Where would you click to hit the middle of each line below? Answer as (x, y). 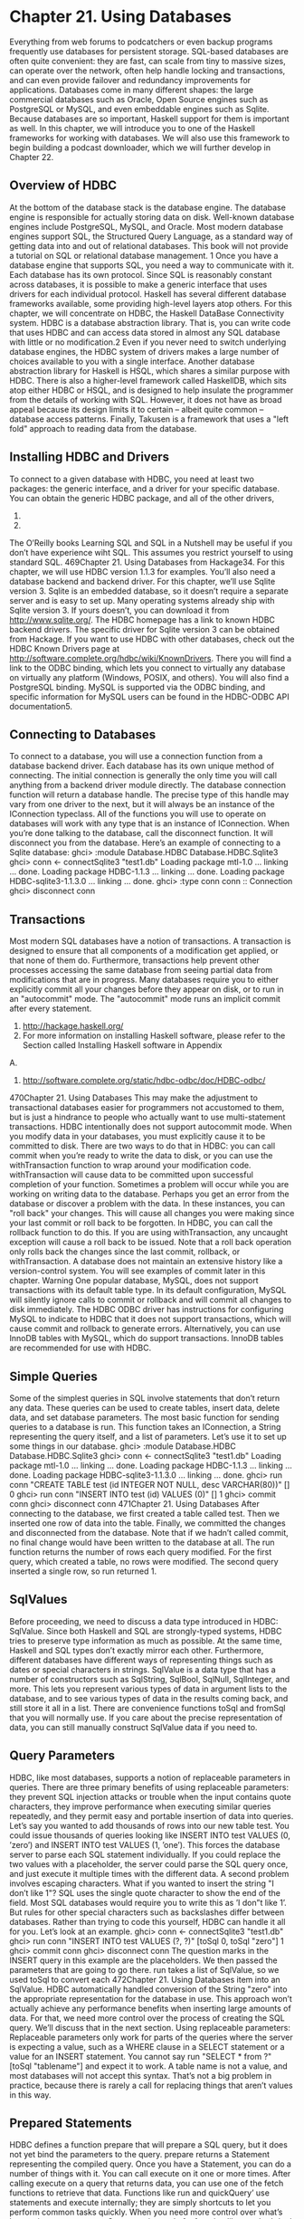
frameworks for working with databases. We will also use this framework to (150, 138)
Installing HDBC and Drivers (90, 457)
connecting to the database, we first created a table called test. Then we (145, 1514)
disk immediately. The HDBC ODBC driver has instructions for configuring (147, 1309)
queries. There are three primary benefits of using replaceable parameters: (149, 1787)
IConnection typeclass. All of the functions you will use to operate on (138, 814)
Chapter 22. (32, 157)
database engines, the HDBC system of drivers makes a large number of (144, 351)
